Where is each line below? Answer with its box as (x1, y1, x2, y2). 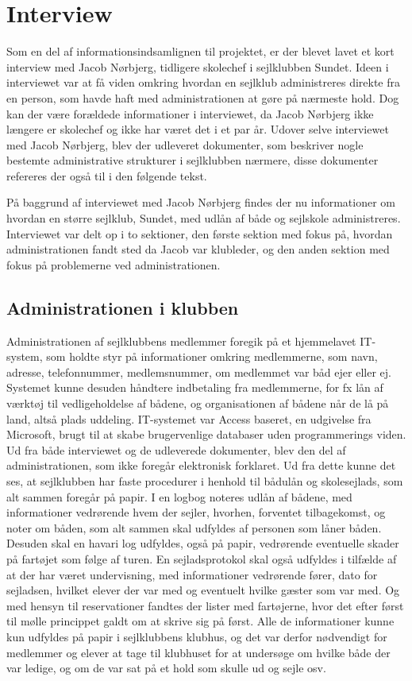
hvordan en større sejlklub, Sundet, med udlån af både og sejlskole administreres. (6, 210, 401, 226)
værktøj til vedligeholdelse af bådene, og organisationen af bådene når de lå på (6, 395, 389, 412)
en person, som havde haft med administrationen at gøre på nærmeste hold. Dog (6, 89, 399, 106)
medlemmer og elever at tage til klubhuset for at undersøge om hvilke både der (6, 644, 391, 660)
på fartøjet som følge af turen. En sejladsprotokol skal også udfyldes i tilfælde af (6, 550, 397, 567)
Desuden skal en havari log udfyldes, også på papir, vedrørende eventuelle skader (6, 535, 399, 551)
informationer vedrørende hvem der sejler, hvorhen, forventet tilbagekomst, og (6, 504, 386, 520)
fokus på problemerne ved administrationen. (6, 256, 221, 273)
